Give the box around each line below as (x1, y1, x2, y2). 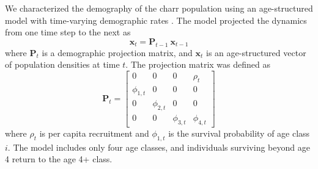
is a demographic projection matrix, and (42, 46, 193, 59)
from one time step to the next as (5, 26, 131, 38)
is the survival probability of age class (168, 127, 310, 140)
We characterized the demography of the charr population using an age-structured (5, 2, 313, 14)
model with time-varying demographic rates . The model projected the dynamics (5, 13, 307, 26)
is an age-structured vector (206, 46, 306, 59)
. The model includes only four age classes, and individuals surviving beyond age (7, 140, 310, 153)
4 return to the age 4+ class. (5, 153, 113, 165)
